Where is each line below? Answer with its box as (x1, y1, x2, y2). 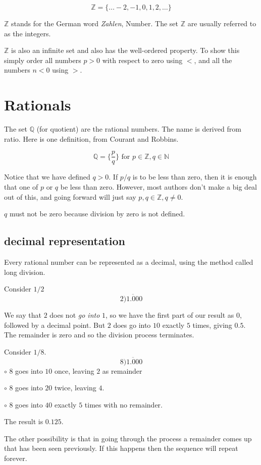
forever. (4, 453, 27, 463)
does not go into (49, 309, 100, 320)
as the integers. (4, 28, 51, 38)
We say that (4, 309, 41, 320)
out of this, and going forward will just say (4, 191, 136, 202)
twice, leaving (54, 382, 96, 393)
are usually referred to (187, 18, 256, 28)
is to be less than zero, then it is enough (132, 171, 257, 182)
